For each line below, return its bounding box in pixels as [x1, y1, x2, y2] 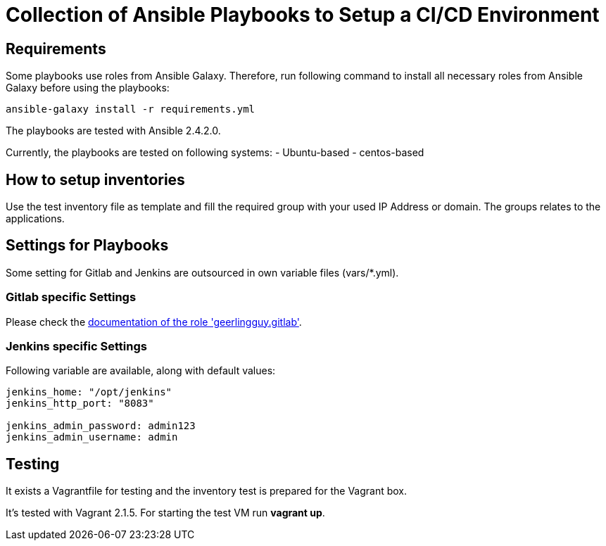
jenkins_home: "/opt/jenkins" [6, 386, 172, 398]
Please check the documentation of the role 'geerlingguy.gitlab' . [6, 315, 302, 328]
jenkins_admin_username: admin [6, 431, 178, 443]
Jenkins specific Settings [6, 338, 147, 353]
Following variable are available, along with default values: [6, 364, 276, 377]
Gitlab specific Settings [6, 290, 137, 305]
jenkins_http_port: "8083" [6, 398, 154, 410]
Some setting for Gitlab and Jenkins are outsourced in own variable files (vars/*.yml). [6, 266, 399, 279]
